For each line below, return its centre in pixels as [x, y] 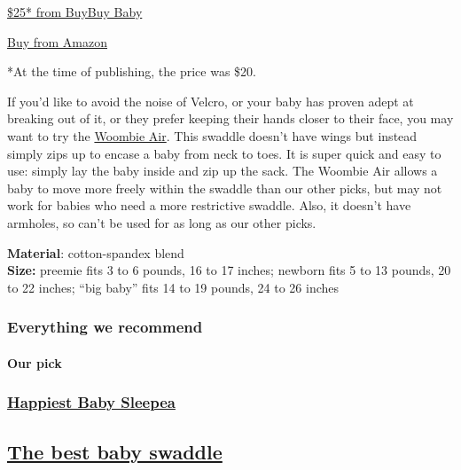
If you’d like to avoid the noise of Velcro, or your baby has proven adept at [211, 101]
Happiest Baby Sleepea [91, 402]
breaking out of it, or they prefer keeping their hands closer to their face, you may [230, 118]
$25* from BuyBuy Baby [75, 12]
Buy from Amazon [58, 41]
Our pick [35, 362]
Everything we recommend [105, 327]
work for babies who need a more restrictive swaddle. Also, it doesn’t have [209, 205]
